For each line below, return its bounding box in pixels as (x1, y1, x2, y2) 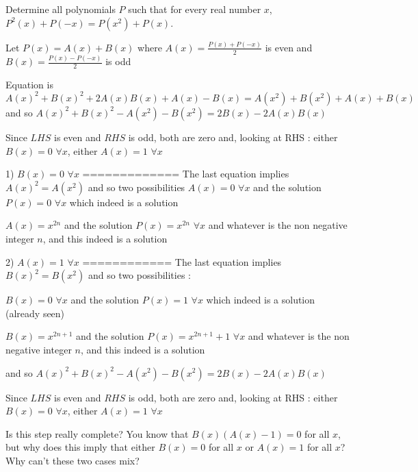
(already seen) (5, 306, 65, 320)
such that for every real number (128, 2, 261, 16)
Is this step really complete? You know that (5, 426, 189, 440)
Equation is (5, 77, 53, 91)
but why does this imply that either (5, 440, 155, 454)
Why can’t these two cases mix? (5, 453, 140, 467)
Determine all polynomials (5, 2, 116, 16)
